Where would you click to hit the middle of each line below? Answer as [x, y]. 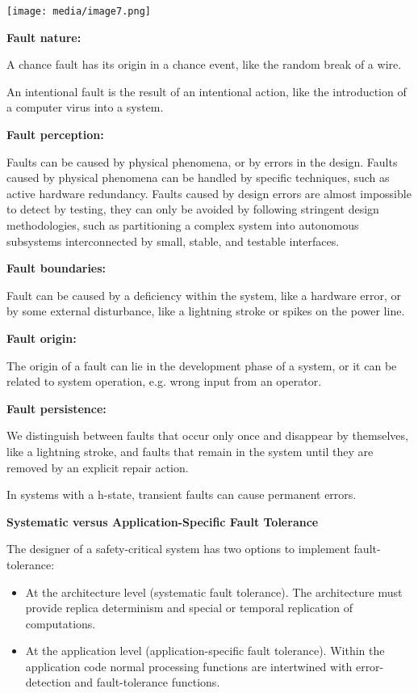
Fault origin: [42, 338]
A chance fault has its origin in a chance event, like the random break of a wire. [204, 64]
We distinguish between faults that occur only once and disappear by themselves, [207, 435]
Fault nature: [44, 37]
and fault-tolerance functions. [147, 682]
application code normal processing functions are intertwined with [189, 666]
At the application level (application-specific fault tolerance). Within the [205, 651]
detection [48, 682]
